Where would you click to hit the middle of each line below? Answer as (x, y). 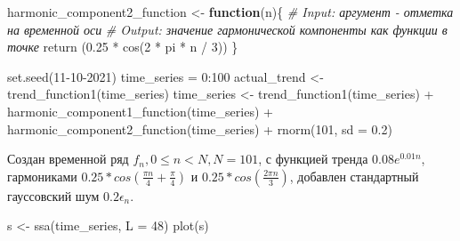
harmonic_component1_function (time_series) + (140, 111)
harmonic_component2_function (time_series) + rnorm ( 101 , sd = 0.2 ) (200, 129)
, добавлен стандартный (354, 176)
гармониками (42, 176)
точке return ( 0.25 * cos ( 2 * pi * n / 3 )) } (123, 47)
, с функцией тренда (313, 159)
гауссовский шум (53, 195)
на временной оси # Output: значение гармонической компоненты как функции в (227, 29)
